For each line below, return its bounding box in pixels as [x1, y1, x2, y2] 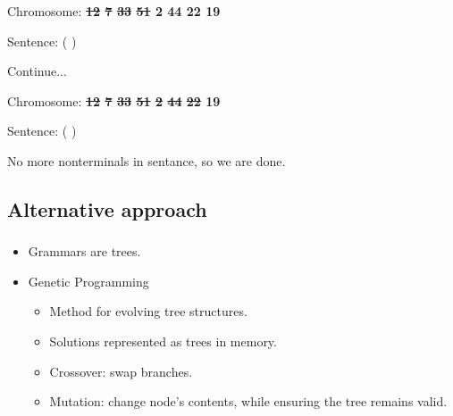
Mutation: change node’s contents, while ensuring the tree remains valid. [49, 392, 448, 411]
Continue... [7, 62, 67, 80]
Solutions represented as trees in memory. [49, 332, 277, 351]
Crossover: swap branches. [49, 362, 193, 380]
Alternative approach [7, 195, 207, 222]
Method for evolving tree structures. [49, 302, 247, 320]
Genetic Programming [28, 271, 149, 290]
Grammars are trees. [28, 242, 141, 261]
